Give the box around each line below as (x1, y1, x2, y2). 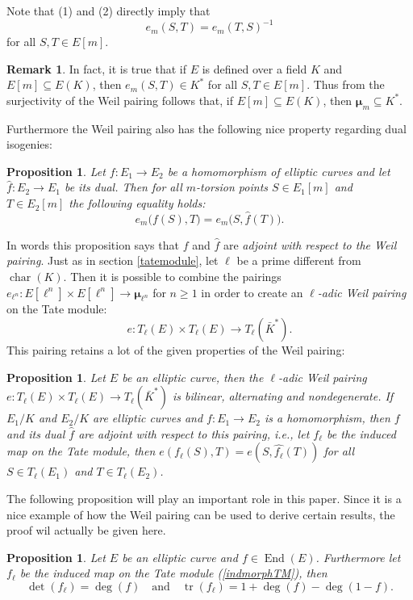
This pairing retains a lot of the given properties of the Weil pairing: (6, 342, 345, 359)
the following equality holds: (69, 195, 206, 212)
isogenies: (6, 136, 52, 153)
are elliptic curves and (93, 409, 203, 426)
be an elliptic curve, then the (122, 368, 264, 385)
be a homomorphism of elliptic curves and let (167, 162, 390, 179)
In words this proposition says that (6, 236, 179, 253)
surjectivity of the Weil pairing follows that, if (6, 91, 234, 108)
